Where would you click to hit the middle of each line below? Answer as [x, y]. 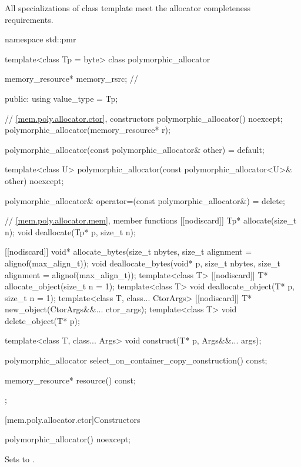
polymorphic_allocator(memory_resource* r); [88, 130]
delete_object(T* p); [42, 320]
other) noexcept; [34, 180]
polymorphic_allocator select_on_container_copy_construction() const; [136, 360]
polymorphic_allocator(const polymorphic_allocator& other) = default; [135, 149]
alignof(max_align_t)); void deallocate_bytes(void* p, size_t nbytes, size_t [143, 263]
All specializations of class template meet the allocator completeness [128, 8]
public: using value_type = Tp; [61, 98]
